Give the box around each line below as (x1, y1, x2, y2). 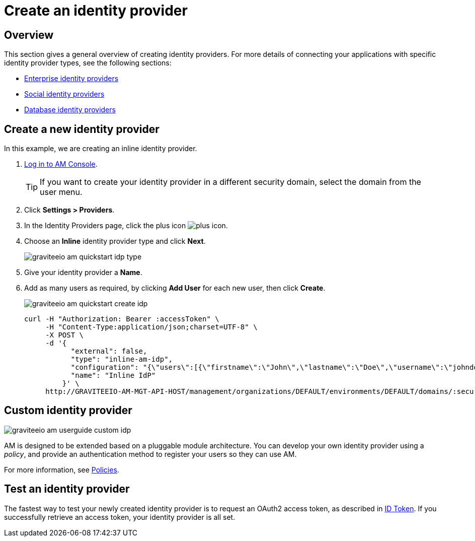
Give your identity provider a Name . (24, 268, 142, 277)
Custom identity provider (4, 404, 132, 417)
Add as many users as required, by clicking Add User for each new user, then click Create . (24, 284, 326, 293)
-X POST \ (45, 331, 84, 340)
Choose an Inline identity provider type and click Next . (24, 237, 206, 246)
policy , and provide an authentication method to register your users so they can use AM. (4, 449, 297, 458)
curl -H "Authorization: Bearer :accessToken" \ (24, 315, 219, 323)
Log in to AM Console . (24, 160, 98, 169)
